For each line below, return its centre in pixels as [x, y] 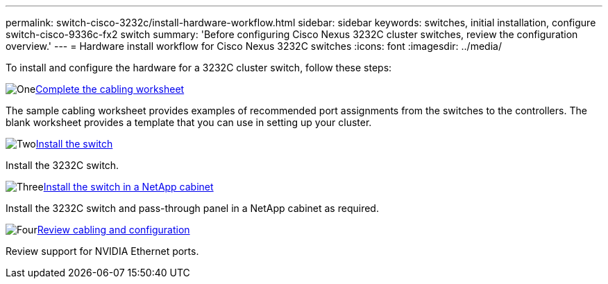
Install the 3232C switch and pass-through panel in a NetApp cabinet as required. [192, 208]
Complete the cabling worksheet [110, 89]
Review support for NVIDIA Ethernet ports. [102, 251]
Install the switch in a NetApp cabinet [128, 187]
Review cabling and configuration [113, 230]
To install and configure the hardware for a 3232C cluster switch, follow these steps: [199, 68]
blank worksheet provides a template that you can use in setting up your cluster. [189, 122]
